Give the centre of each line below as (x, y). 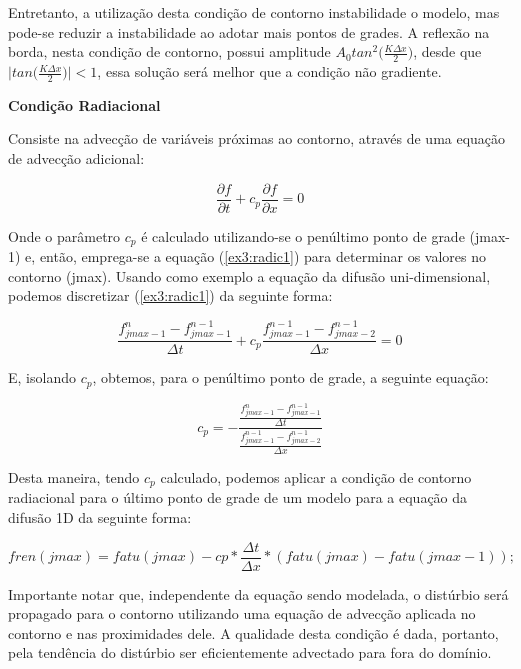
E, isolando (42, 377)
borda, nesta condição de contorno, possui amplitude (169, 51)
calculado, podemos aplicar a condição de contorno (316, 476)
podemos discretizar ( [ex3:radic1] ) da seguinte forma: (170, 295)
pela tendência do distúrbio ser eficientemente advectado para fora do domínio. (250, 652)
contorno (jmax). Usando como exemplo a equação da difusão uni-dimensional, (249, 275)
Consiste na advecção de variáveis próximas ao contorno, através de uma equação (257, 138)
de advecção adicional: (76, 158)
